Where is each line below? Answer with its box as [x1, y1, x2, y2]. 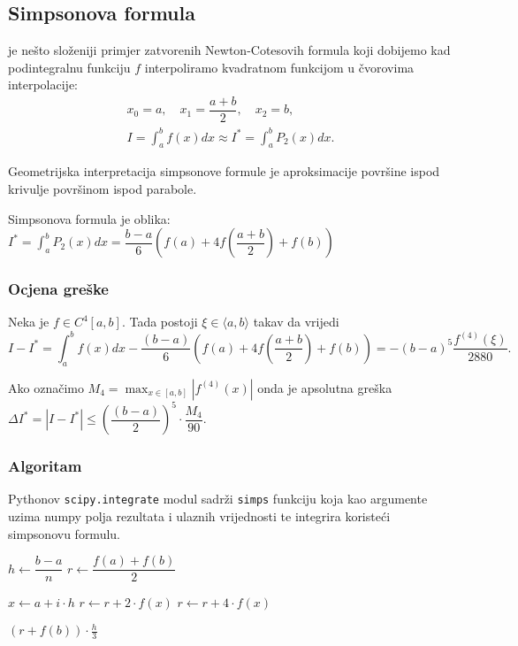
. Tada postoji [121, 312, 198, 331]
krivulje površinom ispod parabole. [8, 180, 197, 197]
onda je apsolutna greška [257, 378, 392, 396]
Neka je [8, 312, 50, 331]
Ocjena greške [8, 278, 109, 300]
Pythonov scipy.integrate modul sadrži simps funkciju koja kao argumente [8, 489, 428, 508]
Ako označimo [8, 378, 84, 396]
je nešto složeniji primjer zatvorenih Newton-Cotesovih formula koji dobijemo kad [8, 41, 451, 59]
